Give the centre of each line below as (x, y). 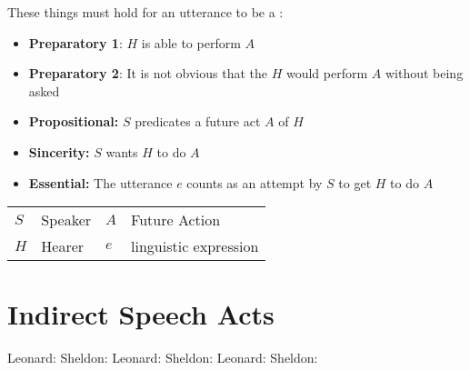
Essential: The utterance (100, 182)
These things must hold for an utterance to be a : (145, 12)
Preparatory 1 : (75, 42)
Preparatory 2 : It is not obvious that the (148, 73)
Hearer (63, 246)
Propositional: (74, 121)
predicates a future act (198, 121)
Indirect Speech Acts (141, 314)
